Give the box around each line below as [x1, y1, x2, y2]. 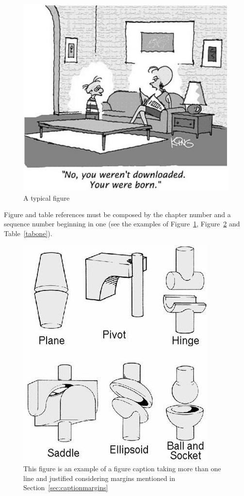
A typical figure [23, 193, 70, 203]
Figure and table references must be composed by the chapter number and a [4, 209, 231, 219]
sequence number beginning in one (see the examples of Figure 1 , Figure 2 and [4, 219, 240, 229]
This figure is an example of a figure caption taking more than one [23, 463, 221, 474]
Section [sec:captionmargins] [23, 482, 108, 493]
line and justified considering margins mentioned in [23, 473, 176, 483]
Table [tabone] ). [4, 228, 52, 238]
